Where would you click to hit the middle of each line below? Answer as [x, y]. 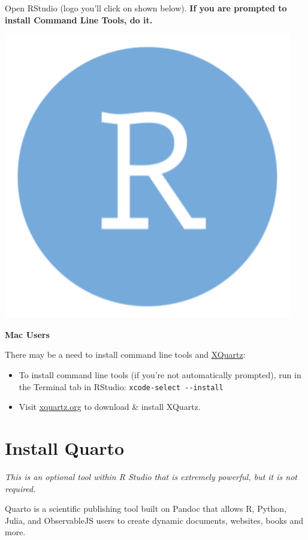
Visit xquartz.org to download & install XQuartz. [110, 407]
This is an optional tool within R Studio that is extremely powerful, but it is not [151, 477]
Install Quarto [65, 448]
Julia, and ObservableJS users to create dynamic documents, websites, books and [154, 520]
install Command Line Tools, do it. [79, 19]
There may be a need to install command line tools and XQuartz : [125, 355]
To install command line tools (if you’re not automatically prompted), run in [160, 375]
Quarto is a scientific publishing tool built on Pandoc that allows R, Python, [146, 509]
